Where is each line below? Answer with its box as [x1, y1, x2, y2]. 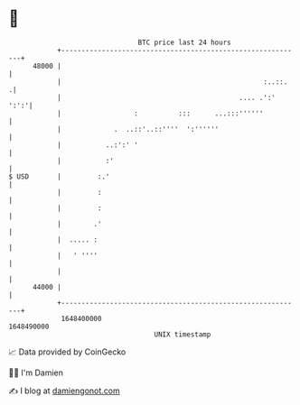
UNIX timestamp [154, 329, 211, 339]
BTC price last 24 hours [137, 38, 231, 47]
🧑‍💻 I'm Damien [8, 367, 64, 378]
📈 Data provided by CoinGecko [8, 346, 127, 357]
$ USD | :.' [8, 171, 110, 181]
